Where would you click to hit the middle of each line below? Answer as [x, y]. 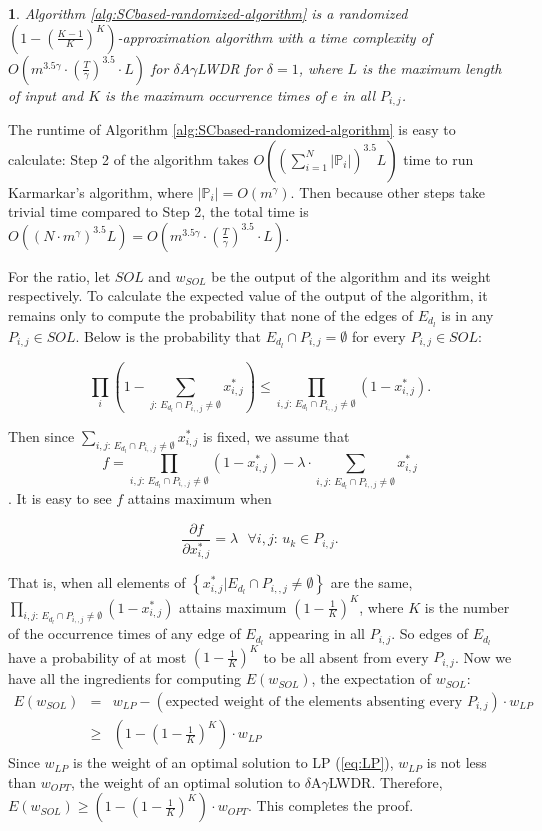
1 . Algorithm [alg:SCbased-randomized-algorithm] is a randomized [208, 13]
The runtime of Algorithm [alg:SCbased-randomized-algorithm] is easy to [232, 129]
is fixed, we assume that [276, 435]
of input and [46, 94]
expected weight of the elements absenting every [314, 702]
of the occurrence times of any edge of [124, 633]
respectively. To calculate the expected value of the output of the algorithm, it [248, 295]
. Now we [483, 656]
